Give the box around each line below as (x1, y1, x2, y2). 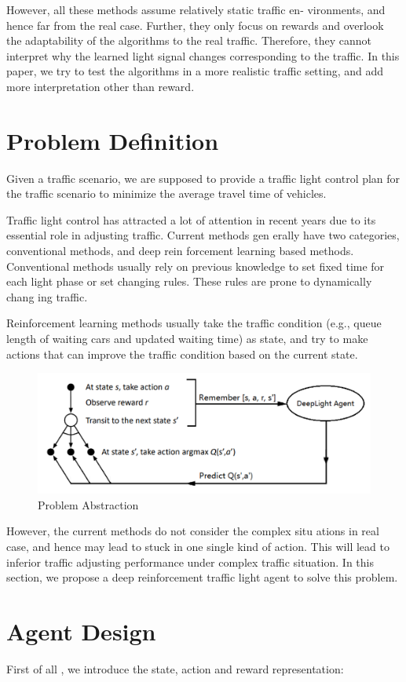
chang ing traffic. (6, 288, 88, 305)
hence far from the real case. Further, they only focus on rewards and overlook (6, 16, 384, 33)
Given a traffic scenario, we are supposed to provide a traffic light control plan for (6, 170, 401, 186)
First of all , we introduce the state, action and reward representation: (6, 660, 344, 677)
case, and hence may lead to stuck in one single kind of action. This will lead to (6, 538, 390, 555)
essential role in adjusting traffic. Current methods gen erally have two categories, (6, 227, 400, 243)
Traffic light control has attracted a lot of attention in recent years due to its (6, 211, 376, 228)
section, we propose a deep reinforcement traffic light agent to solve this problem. (6, 569, 398, 585)
